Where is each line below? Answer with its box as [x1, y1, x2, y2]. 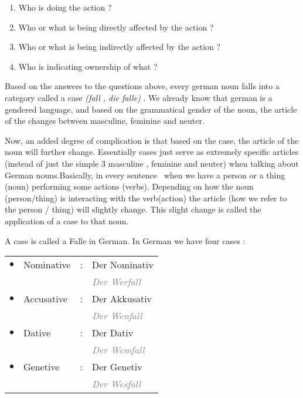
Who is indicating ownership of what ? [18, 60, 158, 72]
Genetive [23, 360, 60, 374]
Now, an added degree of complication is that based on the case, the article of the [5, 134, 299, 146]
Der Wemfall [91, 343, 145, 357]
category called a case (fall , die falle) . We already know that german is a [5, 91, 273, 103]
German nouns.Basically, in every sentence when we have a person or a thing [5, 168, 285, 181]
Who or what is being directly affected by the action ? [18, 21, 214, 33]
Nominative [23, 258, 71, 272]
